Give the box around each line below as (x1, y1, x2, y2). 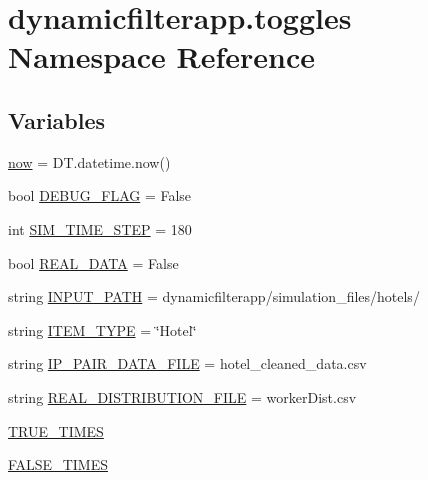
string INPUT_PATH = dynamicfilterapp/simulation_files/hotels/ (8, 286, 420, 307)
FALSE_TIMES (8, 454, 108, 475)
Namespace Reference (8, 36, 315, 77)
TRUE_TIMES (8, 420, 104, 441)
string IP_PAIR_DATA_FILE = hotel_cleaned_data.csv (8, 353, 367, 374)
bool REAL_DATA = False (8, 252, 179, 273)
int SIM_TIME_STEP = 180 (8, 218, 192, 239)
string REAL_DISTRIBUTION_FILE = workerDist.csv (8, 386, 357, 407)
